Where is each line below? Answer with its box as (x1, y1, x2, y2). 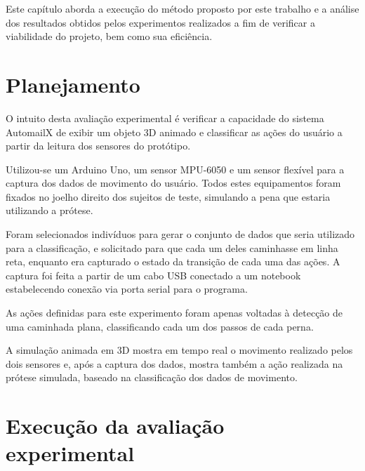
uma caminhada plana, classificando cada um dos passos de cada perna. (6, 319, 314, 333)
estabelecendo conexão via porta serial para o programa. (6, 281, 248, 296)
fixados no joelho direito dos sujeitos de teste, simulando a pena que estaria (6, 189, 331, 204)
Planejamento (6, 69, 140, 98)
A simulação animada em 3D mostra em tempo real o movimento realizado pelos (6, 343, 353, 357)
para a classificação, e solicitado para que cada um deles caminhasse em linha (6, 240, 338, 255)
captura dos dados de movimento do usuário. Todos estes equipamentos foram (6, 175, 341, 190)
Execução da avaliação (6, 411, 225, 440)
